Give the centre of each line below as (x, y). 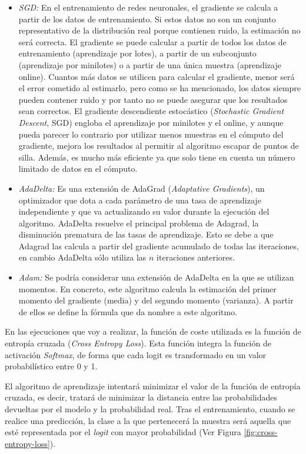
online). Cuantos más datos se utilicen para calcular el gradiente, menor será (157, 76)
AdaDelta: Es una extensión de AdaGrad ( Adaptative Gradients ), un (142, 188)
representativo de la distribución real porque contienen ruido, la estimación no (159, 30)
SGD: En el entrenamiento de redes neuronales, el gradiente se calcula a (148, 7)
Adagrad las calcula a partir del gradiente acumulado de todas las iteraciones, (159, 246)
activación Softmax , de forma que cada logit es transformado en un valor (136, 354)
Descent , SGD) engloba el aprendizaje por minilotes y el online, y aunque (151, 122)
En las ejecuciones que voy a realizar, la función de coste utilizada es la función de (153, 331)
